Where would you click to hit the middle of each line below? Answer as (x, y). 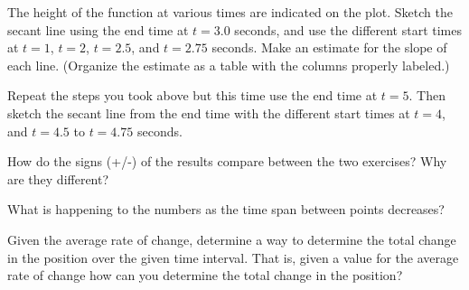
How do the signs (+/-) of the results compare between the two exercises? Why (227, 161)
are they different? (58, 178)
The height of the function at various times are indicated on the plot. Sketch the (230, 12)
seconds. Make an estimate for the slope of (329, 47)
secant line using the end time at (98, 29)
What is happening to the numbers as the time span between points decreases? (226, 209)
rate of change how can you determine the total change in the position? (205, 275)
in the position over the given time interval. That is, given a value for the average (233, 257)
